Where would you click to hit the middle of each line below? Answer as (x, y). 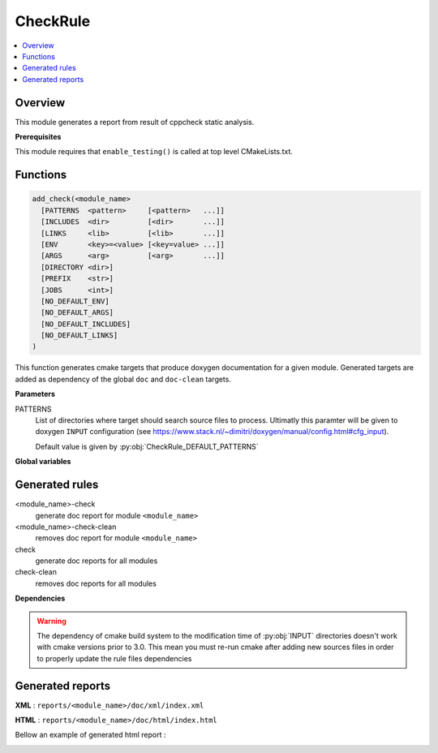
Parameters (35, 394)
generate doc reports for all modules (97, 561)
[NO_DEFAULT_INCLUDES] (86, 324)
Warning (52, 621)
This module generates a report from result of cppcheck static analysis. (135, 122)
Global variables (43, 462)
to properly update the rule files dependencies (114, 658)
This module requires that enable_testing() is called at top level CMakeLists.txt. (154, 152)
